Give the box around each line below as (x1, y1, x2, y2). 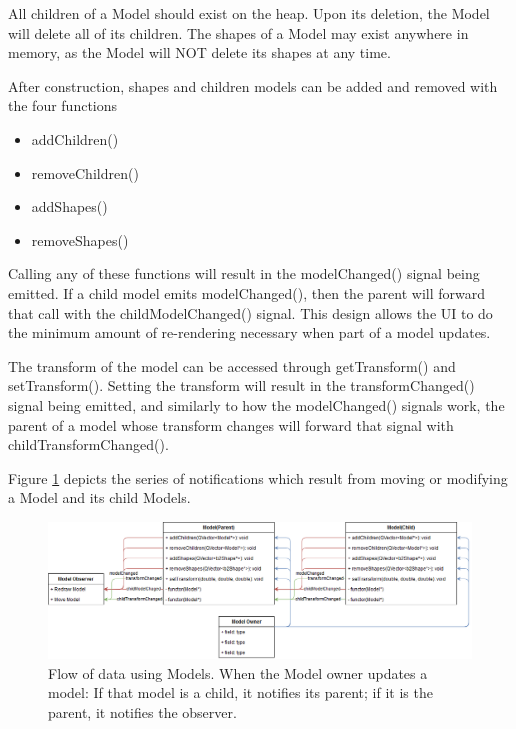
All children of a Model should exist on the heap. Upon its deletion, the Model (8, 3, 490, 23)
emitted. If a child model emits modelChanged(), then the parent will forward (8, 282, 485, 303)
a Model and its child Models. (8, 487, 191, 508)
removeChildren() (31, 162, 139, 183)
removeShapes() (31, 229, 129, 250)
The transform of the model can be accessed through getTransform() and (8, 355, 456, 376)
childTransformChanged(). (8, 434, 169, 455)
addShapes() (31, 196, 108, 217)
